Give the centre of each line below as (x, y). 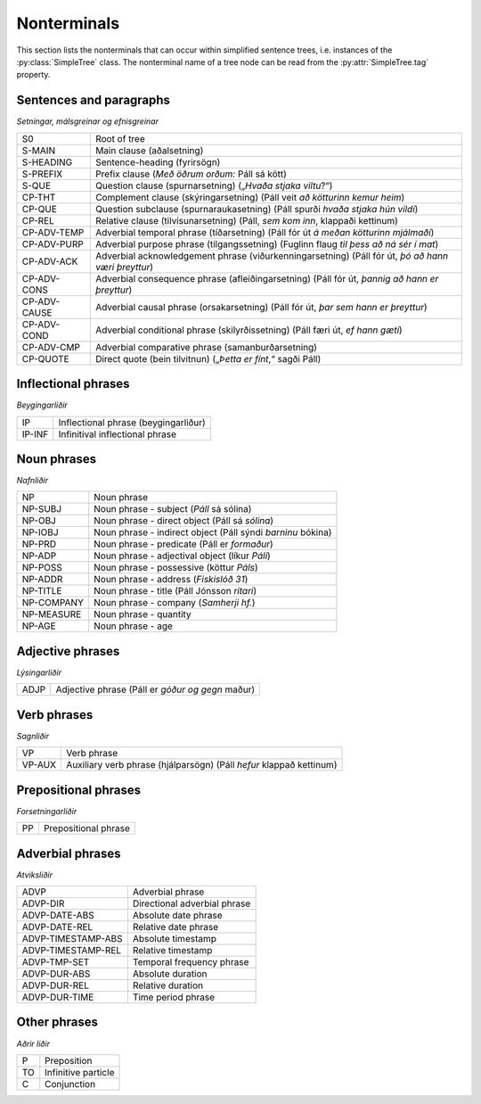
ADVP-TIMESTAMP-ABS (72, 939)
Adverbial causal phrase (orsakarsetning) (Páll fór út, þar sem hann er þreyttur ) (261, 307)
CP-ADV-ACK (50, 261)
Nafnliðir (33, 481)
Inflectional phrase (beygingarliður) (132, 422)
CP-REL (38, 220)
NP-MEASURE (52, 614)
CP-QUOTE (46, 358)
